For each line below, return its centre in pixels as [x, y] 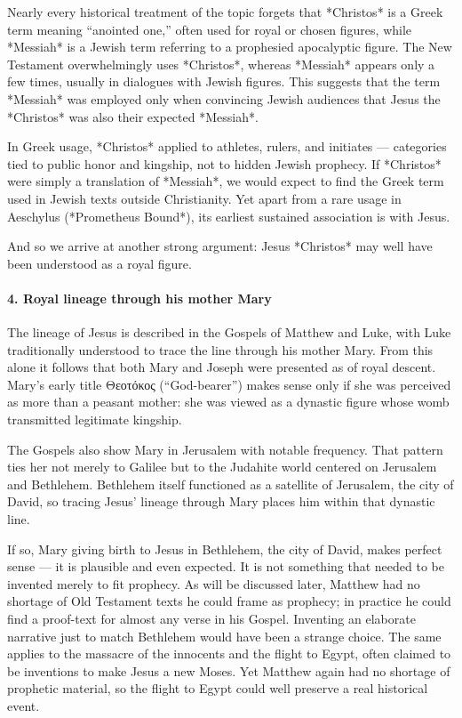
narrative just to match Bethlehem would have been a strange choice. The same [224, 636]
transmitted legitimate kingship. [95, 420]
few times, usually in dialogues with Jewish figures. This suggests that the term [224, 81]
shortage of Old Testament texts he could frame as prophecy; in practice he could [229, 601]
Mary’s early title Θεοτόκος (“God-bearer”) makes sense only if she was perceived [229, 384]
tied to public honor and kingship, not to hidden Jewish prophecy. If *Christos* [224, 163]
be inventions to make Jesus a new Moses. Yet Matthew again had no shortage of [229, 670]
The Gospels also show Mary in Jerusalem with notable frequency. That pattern [225, 449]
